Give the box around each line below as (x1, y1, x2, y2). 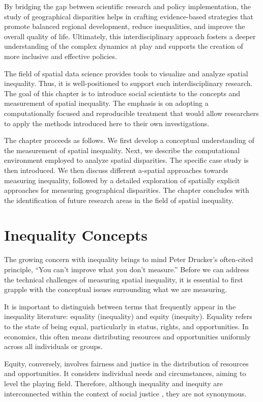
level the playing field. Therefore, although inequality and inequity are (4, 378, 223, 388)
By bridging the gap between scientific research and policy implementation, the (4, 1, 251, 11)
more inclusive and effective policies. (4, 50, 117, 61)
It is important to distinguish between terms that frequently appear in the (4, 301, 236, 311)
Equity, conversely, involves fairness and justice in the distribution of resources (4, 358, 249, 368)
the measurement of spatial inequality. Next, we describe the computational (4, 145, 240, 155)
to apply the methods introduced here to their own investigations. (4, 118, 210, 128)
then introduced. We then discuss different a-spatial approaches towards (4, 164, 228, 175)
